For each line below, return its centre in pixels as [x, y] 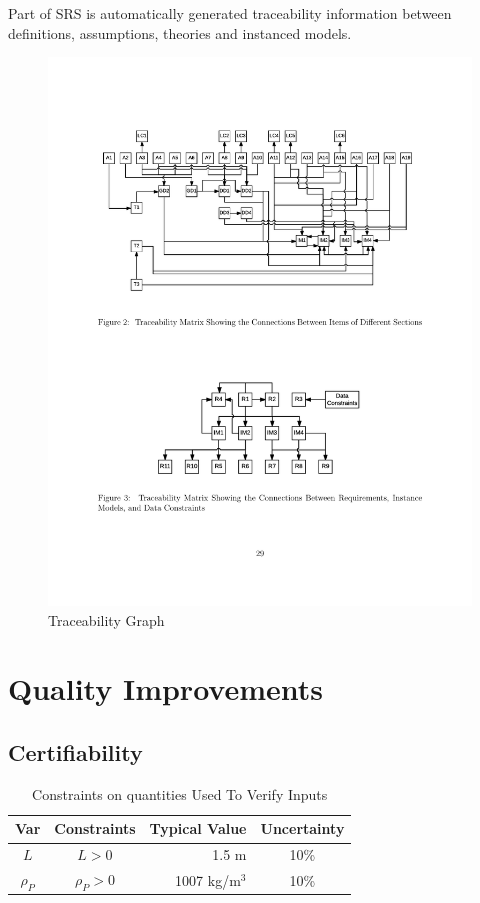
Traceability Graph [106, 619]
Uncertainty [302, 828]
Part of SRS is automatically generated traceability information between [230, 13]
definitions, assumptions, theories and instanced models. [180, 32]
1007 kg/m [208, 879]
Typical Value [198, 828]
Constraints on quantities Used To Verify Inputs [180, 793]
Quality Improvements [166, 688]
